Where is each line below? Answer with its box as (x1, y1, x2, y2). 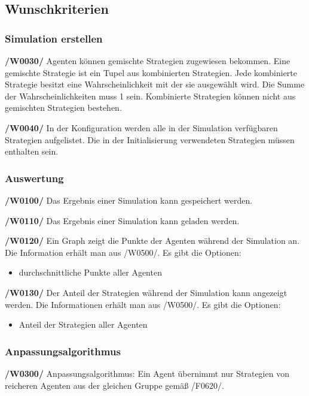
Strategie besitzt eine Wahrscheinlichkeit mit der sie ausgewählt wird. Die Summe (5, 78, 305, 90)
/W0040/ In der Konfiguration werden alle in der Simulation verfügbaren (5, 121, 278, 134)
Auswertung (5, 170, 64, 185)
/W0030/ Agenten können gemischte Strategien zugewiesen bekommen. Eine (5, 55, 290, 66)
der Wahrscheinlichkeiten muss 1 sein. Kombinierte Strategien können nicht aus (5, 89, 296, 102)
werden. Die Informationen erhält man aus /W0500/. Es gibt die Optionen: (5, 298, 281, 310)
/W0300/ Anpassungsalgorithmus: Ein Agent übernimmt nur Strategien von (5, 367, 289, 379)
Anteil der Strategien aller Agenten (19, 318, 148, 331)
